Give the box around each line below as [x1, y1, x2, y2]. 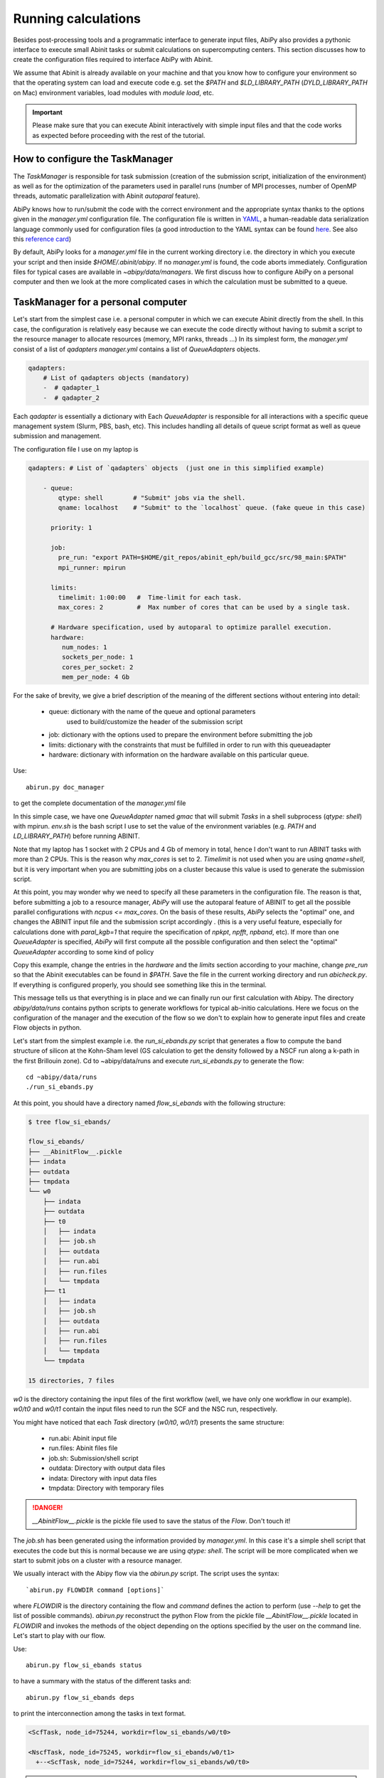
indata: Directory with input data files [48, 1474, 157, 1482]
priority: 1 [50, 523, 92, 532]
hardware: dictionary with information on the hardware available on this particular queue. [48, 750, 309, 759]
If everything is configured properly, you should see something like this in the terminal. [13, 980, 267, 989]
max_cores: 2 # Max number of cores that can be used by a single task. [58, 603, 351, 612]
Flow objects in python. [13, 1023, 82, 1032]
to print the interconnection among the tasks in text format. [13, 1709, 186, 1718]
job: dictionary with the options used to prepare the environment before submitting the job [48, 730, 313, 739]
